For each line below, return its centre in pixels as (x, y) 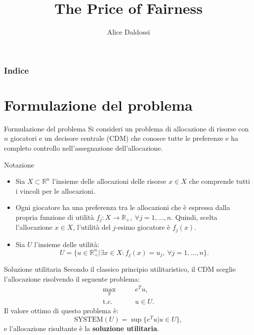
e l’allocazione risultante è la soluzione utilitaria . (82, 328)
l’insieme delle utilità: (67, 244)
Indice (17, 70)
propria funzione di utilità (55, 217)
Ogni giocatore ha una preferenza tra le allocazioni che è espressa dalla (123, 207)
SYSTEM (89, 319)
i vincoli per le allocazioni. (55, 190)
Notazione (19, 164)
